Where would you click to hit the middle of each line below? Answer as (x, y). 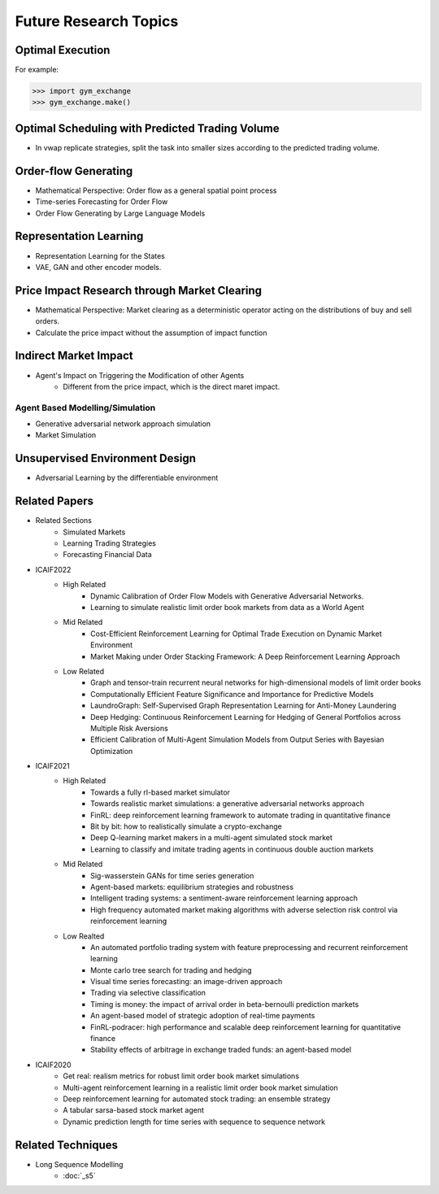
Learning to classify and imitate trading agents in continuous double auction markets (232, 849)
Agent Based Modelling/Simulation (85, 407)
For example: (37, 70)
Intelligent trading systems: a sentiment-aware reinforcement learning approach (224, 898)
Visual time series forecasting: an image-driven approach (187, 982)
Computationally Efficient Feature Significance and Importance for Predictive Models (232, 694)
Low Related (84, 671)
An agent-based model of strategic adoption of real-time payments (203, 1016)
